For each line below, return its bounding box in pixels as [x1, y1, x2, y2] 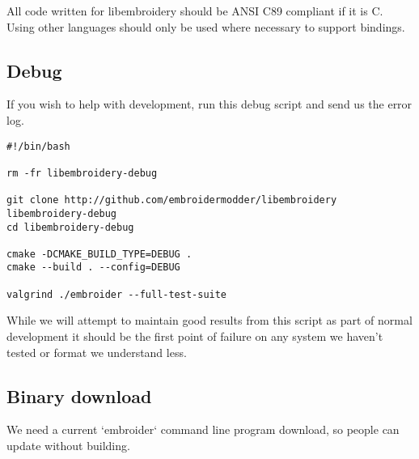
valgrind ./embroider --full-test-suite [6, 288, 227, 300]
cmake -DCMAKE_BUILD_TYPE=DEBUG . [6, 248, 193, 260]
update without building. [6, 437, 130, 454]
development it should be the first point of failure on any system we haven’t [6, 328, 383, 345]
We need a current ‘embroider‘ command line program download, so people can [6, 421, 400, 438]
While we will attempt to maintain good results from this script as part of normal [6, 312, 413, 329]
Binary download [6, 383, 152, 408]
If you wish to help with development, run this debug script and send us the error [6, 96, 413, 113]
